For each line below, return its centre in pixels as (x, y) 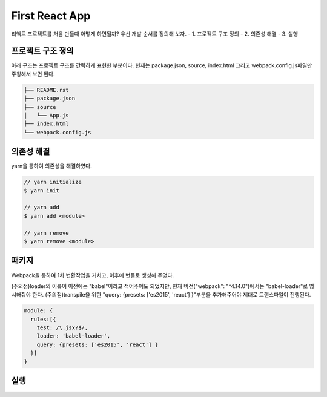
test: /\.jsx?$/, (62, 328)
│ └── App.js (46, 115)
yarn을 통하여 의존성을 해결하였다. (51, 166)
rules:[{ (43, 319)
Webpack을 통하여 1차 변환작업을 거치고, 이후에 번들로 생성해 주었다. (93, 275)
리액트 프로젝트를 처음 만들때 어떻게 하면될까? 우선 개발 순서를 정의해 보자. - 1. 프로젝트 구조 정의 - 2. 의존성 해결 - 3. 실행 (155, 34)
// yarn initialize (53, 182)
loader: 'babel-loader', (74, 336)
